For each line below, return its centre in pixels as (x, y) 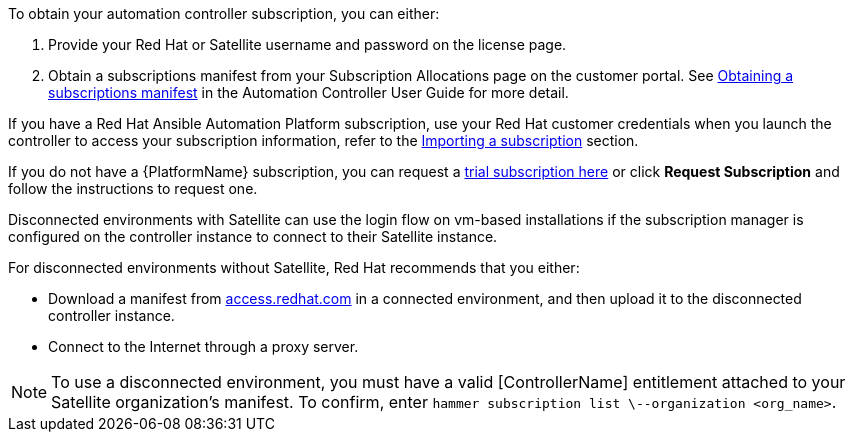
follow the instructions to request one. (133, 188)
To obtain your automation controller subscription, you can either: (224, 13)
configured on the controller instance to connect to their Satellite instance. (253, 236)
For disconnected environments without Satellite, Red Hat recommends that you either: (294, 267)
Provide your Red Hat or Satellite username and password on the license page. (307, 44)
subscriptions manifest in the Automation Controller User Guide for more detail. (308, 92)
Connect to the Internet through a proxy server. (203, 346)
